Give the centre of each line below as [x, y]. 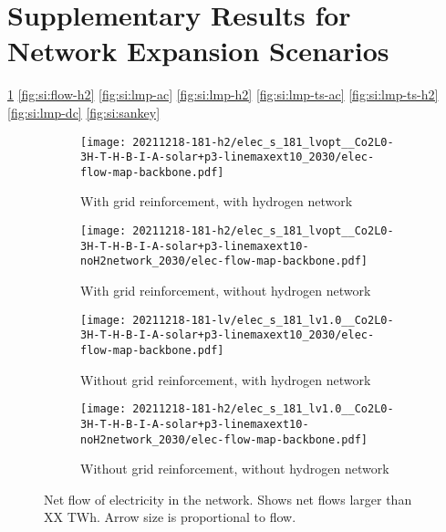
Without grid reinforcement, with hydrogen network [226, 379]
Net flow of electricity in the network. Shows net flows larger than [228, 499]
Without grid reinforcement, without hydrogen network [235, 469]
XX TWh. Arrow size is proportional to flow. [170, 517]
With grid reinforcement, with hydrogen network [217, 201]
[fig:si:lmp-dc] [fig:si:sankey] [84, 112]
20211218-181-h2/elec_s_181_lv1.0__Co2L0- [263, 409]
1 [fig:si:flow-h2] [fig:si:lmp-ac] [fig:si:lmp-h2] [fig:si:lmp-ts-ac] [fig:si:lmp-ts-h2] [223, 94]
